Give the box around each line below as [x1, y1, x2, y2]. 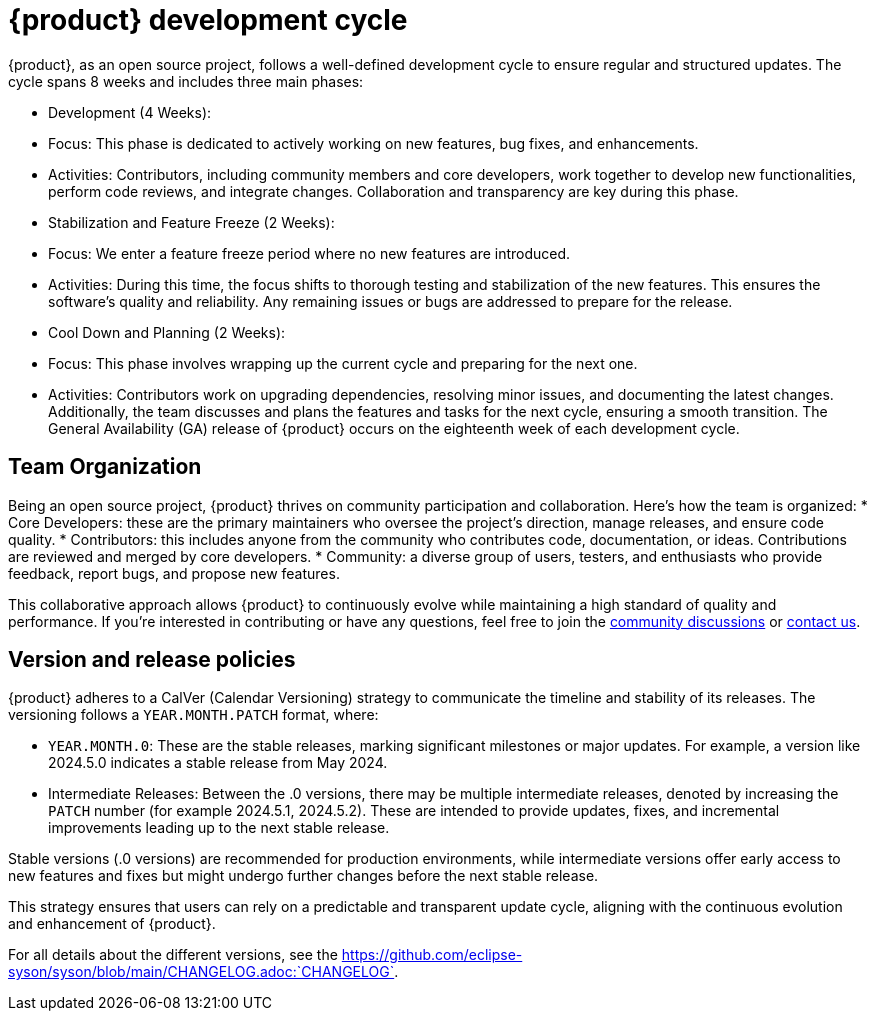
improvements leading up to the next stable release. [48, 819, 390, 837]
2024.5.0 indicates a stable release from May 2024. [48, 754, 388, 772]
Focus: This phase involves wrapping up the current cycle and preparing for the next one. [48, 354, 638, 372]
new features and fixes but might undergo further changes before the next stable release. [8, 867, 599, 885]
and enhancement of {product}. [8, 915, 216, 933]
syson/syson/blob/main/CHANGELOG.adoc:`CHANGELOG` [8, 963, 395, 981]
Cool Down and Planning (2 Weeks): [48, 323, 286, 341]
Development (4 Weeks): [48, 103, 212, 121]
